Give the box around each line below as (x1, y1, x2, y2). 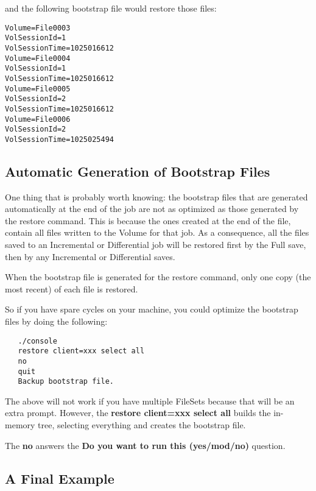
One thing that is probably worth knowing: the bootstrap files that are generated (5, 190, 308, 203)
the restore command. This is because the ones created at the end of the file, (5, 214, 291, 227)
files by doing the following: (5, 315, 108, 328)
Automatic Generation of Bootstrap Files (5, 161, 270, 180)
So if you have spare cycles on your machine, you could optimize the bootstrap (5, 303, 298, 316)
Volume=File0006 (5, 115, 71, 124)
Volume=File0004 (5, 54, 71, 63)
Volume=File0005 (5, 84, 71, 93)
